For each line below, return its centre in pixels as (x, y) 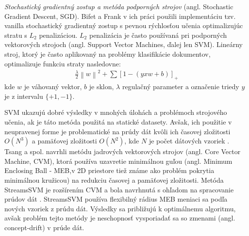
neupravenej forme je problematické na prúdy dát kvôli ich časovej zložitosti (117, 131)
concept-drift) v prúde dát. (44, 227)
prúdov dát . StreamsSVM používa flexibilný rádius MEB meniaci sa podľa (116, 199)
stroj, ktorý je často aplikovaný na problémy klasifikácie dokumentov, (108, 54)
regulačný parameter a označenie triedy (181, 87)
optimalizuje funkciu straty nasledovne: (63, 63)
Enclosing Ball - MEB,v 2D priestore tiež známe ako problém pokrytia (109, 170)
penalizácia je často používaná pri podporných (158, 35)
